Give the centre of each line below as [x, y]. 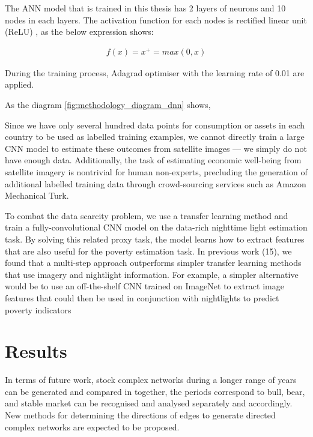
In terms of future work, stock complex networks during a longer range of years [151, 380]
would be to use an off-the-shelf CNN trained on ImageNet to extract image [144, 286]
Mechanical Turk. [37, 195]
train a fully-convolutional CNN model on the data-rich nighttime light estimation [156, 227]
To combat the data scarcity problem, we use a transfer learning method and [147, 215]
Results [36, 351]
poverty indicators [38, 309]
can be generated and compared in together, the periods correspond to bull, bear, [155, 391]
